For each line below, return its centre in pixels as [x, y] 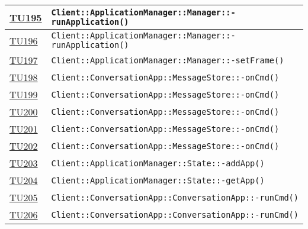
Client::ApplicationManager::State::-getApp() [158, 180]
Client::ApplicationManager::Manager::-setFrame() [168, 60]
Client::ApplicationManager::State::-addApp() [158, 163]
